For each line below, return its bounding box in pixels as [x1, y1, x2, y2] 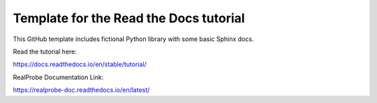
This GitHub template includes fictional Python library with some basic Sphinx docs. [13, 35, 254, 43]
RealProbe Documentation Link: [13, 73, 104, 81]
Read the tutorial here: [13, 47, 77, 56]
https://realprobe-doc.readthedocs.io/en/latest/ [13, 86, 150, 94]
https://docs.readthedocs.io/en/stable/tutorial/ [13, 60, 147, 69]
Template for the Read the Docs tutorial [13, 10, 245, 26]
